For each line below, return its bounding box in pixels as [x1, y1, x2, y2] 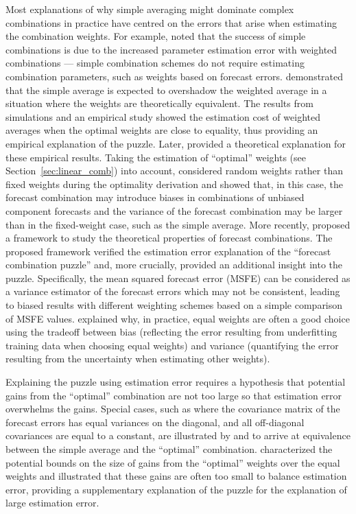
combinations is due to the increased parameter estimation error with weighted [5, 42, 337, 56]
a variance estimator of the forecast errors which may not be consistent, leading [5, 284, 340, 299]
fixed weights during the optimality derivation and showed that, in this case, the [5, 176, 343, 191]
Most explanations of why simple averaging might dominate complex [5, 2, 294, 16]
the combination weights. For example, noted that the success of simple [5, 29, 306, 43]
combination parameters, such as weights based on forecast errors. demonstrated [5, 69, 344, 83]
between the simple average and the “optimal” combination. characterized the [5, 442, 333, 456]
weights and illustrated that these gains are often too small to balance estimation [5, 469, 347, 483]
